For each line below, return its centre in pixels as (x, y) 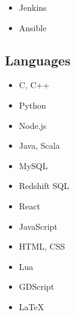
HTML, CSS (42, 246)
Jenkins (33, 7)
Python (32, 105)
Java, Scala (39, 145)
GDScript (37, 286)
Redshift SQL (44, 186)
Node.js (33, 125)
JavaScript (38, 226)
